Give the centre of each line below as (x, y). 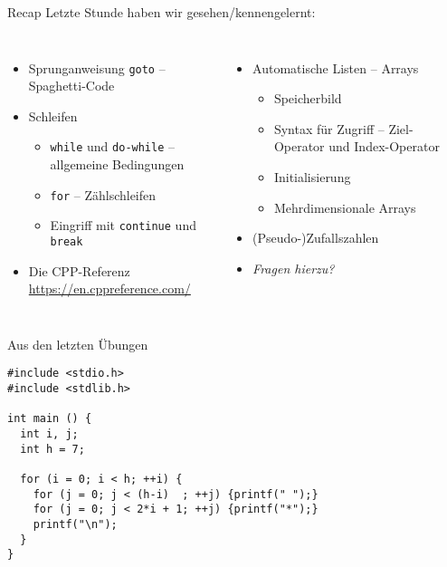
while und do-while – (113, 146)
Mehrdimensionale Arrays (345, 207)
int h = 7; (52, 449)
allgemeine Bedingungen (117, 164)
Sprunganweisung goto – (97, 67)
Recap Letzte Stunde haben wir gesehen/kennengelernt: (162, 12)
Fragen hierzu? (294, 268)
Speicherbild (308, 98)
